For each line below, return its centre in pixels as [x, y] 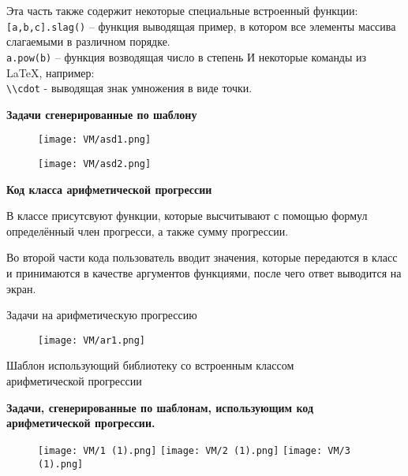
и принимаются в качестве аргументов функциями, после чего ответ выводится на [204, 273]
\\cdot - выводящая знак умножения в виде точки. [129, 88]
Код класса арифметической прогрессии [109, 189]
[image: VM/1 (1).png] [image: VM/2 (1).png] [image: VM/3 [194, 450]
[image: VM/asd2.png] [95, 164]
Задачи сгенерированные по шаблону [102, 114]
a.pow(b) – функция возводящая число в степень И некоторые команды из [187, 56]
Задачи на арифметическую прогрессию [102, 315]
